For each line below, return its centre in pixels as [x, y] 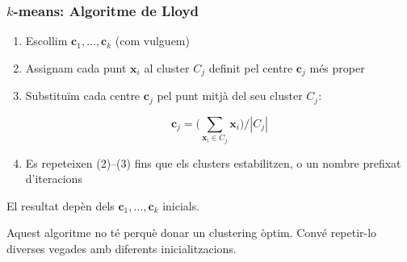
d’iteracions [54, 179]
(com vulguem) [152, 41]
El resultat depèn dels [61, 205]
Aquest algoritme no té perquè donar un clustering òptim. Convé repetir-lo [192, 233]
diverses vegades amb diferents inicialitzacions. [122, 249]
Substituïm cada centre [83, 96]
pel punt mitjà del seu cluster [230, 96]
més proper [337, 67]
